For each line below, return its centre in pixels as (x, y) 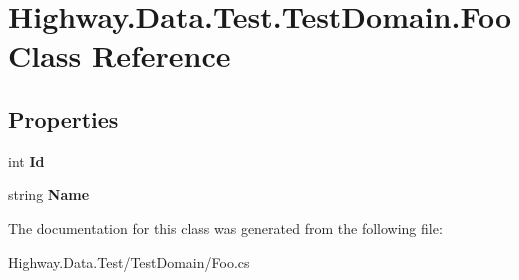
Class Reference (119, 55)
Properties (63, 118)
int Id (26, 160)
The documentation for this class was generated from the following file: (225, 227)
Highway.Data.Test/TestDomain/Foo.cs (129, 261)
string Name (49, 194)
